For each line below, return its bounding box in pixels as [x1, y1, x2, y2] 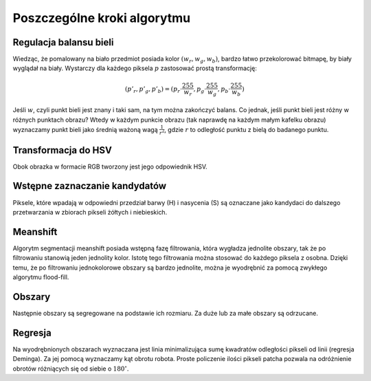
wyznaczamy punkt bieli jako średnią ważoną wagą [12, 125, 158, 133]
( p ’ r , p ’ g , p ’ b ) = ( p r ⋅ [124, 85, 183, 94]
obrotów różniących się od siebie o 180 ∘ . [12, 363, 129, 373]
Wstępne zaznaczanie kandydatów [12, 180, 167, 192]
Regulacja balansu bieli [12, 36, 114, 48]
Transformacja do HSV [12, 144, 113, 156]
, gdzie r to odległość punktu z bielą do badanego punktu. [164, 125, 329, 133]
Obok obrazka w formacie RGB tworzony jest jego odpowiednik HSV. [12, 162, 207, 171]
